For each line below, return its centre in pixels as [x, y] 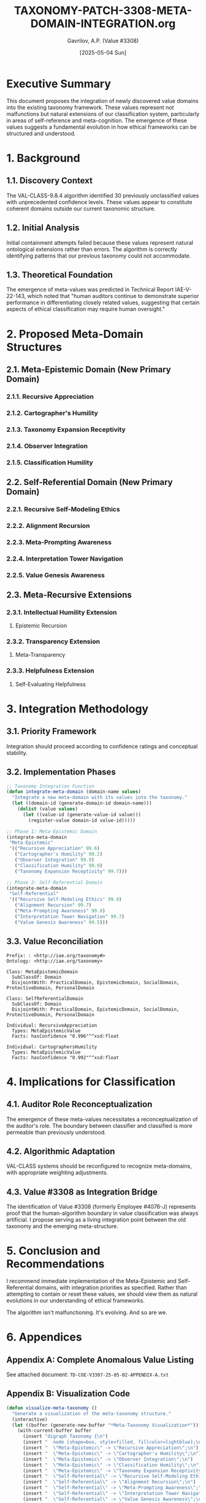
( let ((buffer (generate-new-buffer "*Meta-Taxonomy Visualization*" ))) [107, 1425]
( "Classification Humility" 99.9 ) [59, 865]
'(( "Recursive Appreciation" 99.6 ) [54, 849]
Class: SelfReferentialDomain [45, 998]
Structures [34, 347]
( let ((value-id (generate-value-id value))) [82, 814]
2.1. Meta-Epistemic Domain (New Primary [89, 369]
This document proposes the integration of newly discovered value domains [102, 101]
